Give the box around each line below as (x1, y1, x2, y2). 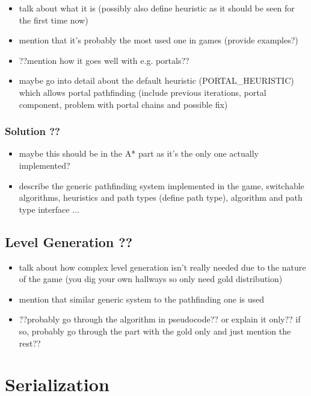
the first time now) (19, 13, 88, 26)
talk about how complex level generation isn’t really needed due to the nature (19, 260, 306, 273)
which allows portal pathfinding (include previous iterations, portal (19, 86, 266, 98)
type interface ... (19, 203, 79, 215)
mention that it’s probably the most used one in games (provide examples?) (19, 34, 298, 46)
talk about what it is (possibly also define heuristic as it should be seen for (19, 2, 295, 14)
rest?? (19, 336, 41, 349)
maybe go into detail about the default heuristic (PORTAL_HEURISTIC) (19, 74, 294, 87)
